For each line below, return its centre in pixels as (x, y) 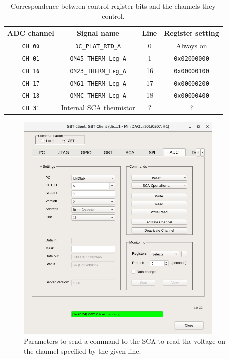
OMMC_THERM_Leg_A (98, 96)
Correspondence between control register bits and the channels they (113, 6)
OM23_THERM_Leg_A (98, 71)
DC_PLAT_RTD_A (98, 47)
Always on (191, 46)
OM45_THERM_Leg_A (98, 59)
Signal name (98, 33)
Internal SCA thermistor (98, 107)
